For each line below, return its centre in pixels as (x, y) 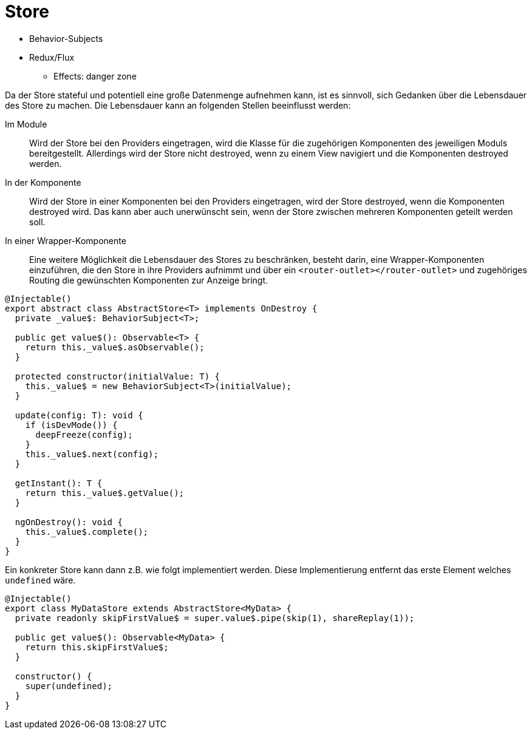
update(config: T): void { (79, 415)
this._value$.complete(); (87, 532)
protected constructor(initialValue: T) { (118, 376)
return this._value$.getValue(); (105, 493)
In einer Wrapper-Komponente (66, 240)
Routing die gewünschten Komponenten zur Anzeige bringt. (149, 280)
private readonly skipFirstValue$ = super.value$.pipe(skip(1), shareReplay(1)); (215, 618)
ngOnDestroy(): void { (69, 522)
